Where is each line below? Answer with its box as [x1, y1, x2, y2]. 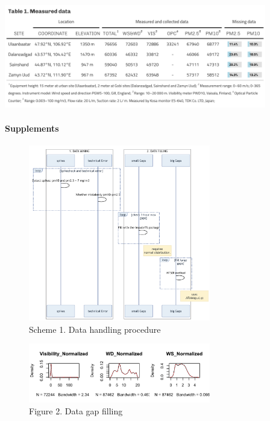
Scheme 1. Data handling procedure [29, 323, 161, 335]
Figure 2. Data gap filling [29, 404, 123, 417]
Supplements [5, 121, 59, 134]
